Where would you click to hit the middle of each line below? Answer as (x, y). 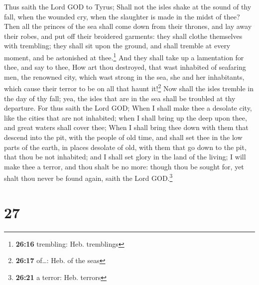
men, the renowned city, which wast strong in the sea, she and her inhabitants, (124, 76)
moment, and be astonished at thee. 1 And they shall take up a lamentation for (124, 56)
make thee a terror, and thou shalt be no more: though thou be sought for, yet (124, 166)
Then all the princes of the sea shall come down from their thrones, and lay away (128, 26)
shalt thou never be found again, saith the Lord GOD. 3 (88, 177)
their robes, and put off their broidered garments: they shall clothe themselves (123, 36)
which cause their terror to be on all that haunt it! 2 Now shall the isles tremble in (129, 88)
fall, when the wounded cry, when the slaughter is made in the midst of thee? (122, 16)
